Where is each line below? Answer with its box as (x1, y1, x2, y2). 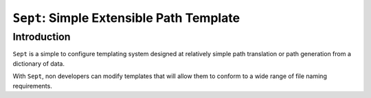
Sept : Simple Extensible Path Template (12, 10, 240, 25)
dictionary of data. (12, 59, 65, 68)
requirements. (12, 82, 53, 90)
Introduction (12, 31, 71, 43)
